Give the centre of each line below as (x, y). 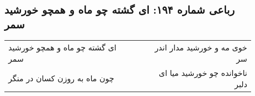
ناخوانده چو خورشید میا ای (203, 72)
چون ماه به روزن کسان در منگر (61, 78)
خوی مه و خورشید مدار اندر (201, 47)
